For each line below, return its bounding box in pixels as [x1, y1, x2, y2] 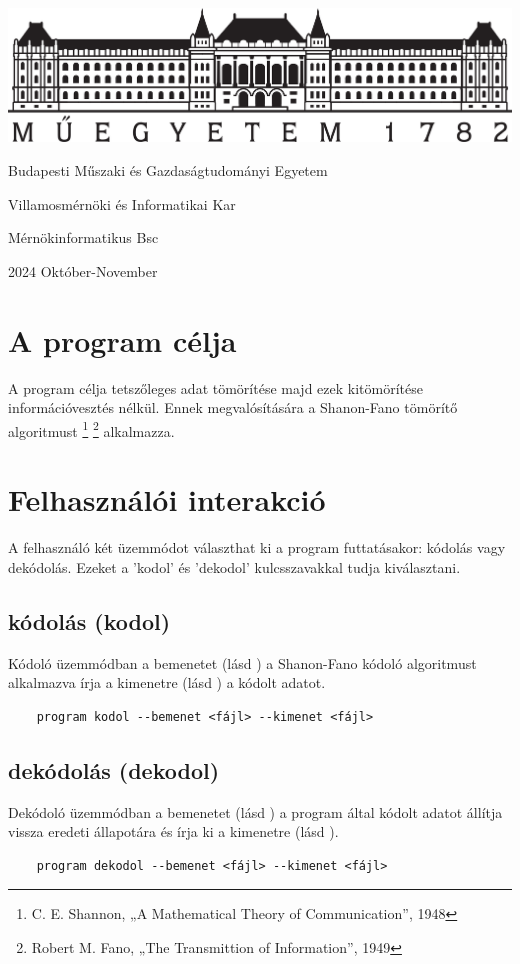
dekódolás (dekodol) [8, 754, 220, 785]
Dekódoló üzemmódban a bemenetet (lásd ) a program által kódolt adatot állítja [8, 801, 503, 822]
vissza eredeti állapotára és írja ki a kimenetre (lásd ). [8, 821, 339, 842]
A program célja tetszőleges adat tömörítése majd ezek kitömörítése [8, 377, 423, 398]
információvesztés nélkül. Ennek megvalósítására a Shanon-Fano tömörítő [8, 397, 458, 418]
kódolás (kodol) [8, 605, 171, 636]
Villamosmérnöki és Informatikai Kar [8, 193, 236, 214]
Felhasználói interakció [8, 479, 326, 520]
